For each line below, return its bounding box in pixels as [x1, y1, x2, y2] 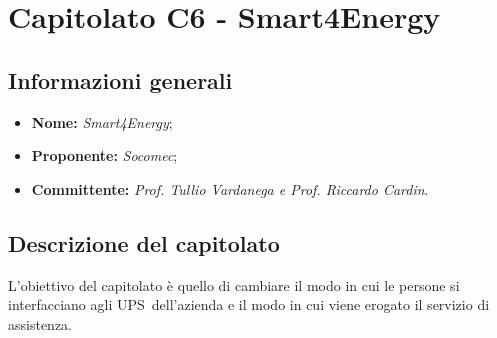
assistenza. [8, 313, 72, 334]
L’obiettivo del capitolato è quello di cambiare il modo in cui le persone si [8, 274, 460, 295]
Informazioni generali [8, 64, 233, 95]
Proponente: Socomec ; [31, 145, 178, 166]
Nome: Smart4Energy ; [31, 111, 173, 132]
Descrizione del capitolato [8, 227, 280, 258]
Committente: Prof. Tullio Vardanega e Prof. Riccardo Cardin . [31, 178, 429, 199]
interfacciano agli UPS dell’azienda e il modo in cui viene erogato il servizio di [8, 294, 490, 315]
